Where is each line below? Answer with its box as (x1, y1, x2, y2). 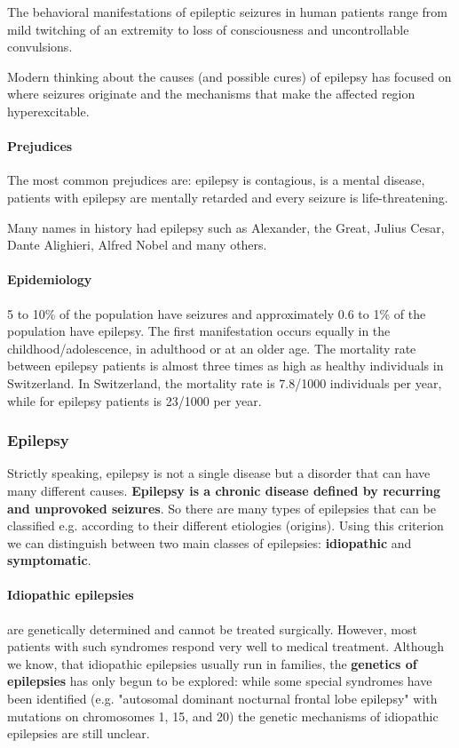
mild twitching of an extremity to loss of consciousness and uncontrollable (7, 20, 409, 38)
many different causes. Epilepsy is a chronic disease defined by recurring (7, 481, 440, 499)
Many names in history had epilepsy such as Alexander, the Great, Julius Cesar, (7, 218, 445, 236)
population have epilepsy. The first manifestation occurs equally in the (7, 322, 391, 340)
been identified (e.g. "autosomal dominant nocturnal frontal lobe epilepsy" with (7, 689, 438, 708)
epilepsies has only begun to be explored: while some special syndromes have (7, 672, 432, 690)
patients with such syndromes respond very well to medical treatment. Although (7, 637, 445, 656)
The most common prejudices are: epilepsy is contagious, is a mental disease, (7, 171, 425, 189)
